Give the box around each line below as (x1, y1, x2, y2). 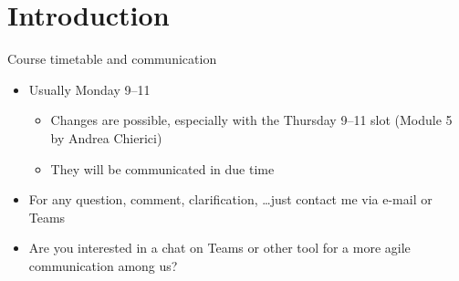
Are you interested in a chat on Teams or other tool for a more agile (28, 238, 411, 257)
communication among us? (28, 255, 178, 275)
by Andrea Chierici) (50, 128, 162, 147)
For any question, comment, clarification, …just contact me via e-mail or (28, 190, 433, 209)
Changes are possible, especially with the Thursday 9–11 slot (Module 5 (50, 110, 453, 130)
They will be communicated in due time (50, 159, 275, 178)
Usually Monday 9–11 (28, 79, 151, 99)
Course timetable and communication (7, 49, 217, 68)
